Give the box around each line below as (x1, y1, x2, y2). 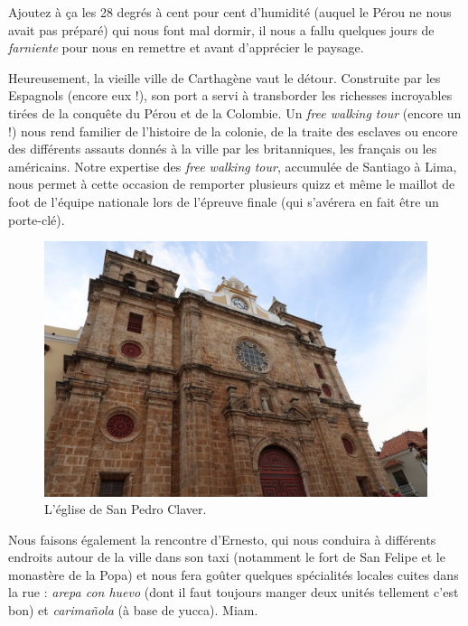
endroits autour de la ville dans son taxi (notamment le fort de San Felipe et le (8, 547, 445, 566)
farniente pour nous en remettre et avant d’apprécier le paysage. (8, 38, 364, 57)
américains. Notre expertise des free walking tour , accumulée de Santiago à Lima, (8, 156, 457, 175)
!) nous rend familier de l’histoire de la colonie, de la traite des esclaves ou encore (8, 121, 458, 140)
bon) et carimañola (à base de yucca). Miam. (8, 601, 258, 620)
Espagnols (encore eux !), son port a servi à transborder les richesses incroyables (8, 86, 453, 105)
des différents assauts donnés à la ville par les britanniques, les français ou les (8, 139, 437, 158)
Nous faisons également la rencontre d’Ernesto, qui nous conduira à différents (8, 529, 436, 548)
